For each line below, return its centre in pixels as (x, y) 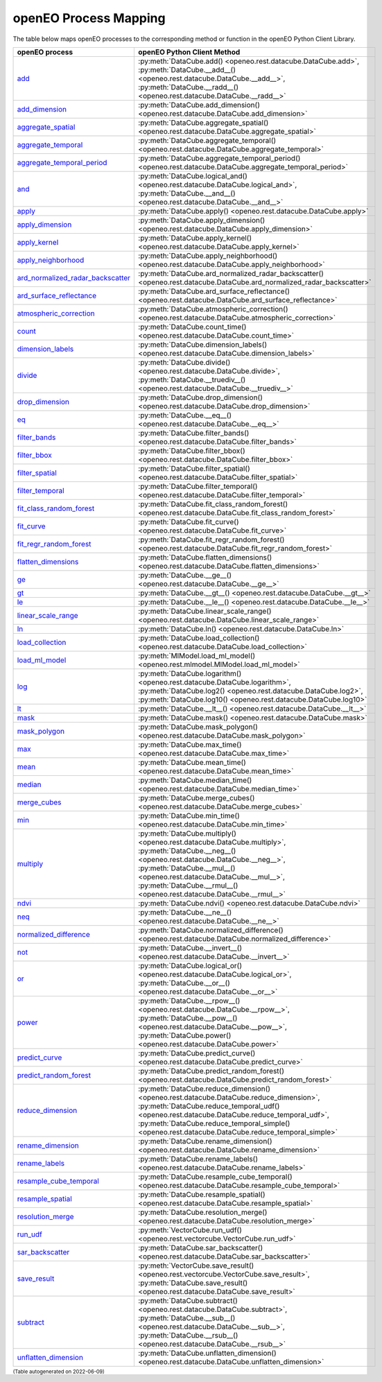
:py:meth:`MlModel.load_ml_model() (197, 655)
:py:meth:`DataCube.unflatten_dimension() (207, 1353)
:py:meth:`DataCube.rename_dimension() (205, 1141)
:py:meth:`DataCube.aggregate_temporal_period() (219, 158)
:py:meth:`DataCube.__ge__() (185, 575)
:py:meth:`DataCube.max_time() (190, 744)
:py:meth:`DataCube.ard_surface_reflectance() (214, 291)
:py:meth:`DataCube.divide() (184, 362)
